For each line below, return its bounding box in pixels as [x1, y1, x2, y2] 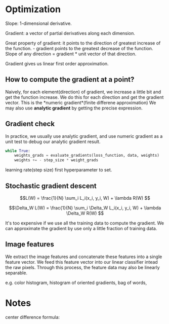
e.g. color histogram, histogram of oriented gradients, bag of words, [5, 279, 147, 285]
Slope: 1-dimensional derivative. [5, 20, 72, 26]
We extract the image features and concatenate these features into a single [5, 254, 162, 260]
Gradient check [5, 120, 55, 128]
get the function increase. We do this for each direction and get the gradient [5, 94, 164, 100]
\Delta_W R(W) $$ [66, 210, 104, 216]
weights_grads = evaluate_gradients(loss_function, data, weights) [14, 153, 159, 158]
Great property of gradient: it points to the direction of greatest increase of [5, 40, 161, 46]
